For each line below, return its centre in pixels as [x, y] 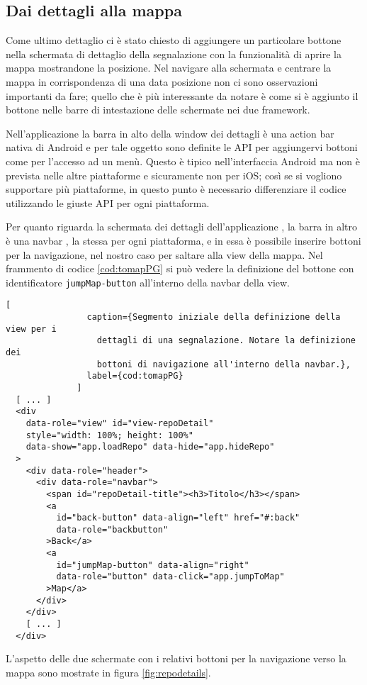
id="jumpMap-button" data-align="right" [153, 565]
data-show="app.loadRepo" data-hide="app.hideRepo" [150, 447]
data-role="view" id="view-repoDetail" [120, 423]
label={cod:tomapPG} [135, 376]
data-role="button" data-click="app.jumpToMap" [170, 577]
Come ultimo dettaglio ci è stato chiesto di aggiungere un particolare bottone [174, 40]
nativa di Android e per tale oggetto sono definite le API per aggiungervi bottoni [182, 147]
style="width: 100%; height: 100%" [109, 435]
